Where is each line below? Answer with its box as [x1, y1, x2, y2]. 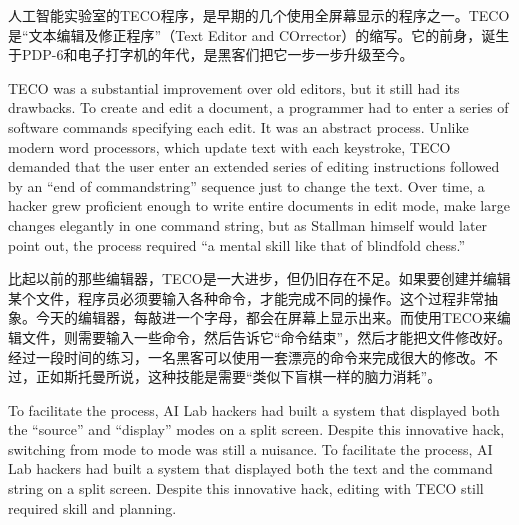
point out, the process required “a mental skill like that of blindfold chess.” [8, 234, 466, 255]
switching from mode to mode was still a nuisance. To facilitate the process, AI [8, 438, 493, 459]
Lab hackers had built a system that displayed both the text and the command [8, 458, 493, 479]
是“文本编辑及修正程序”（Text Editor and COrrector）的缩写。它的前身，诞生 [8, 24, 510, 45]
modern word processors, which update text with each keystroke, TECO [8, 136, 451, 157]
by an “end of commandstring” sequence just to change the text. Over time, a [8, 175, 485, 196]
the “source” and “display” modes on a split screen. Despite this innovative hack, [8, 419, 505, 440]
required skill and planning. [8, 497, 177, 518]
